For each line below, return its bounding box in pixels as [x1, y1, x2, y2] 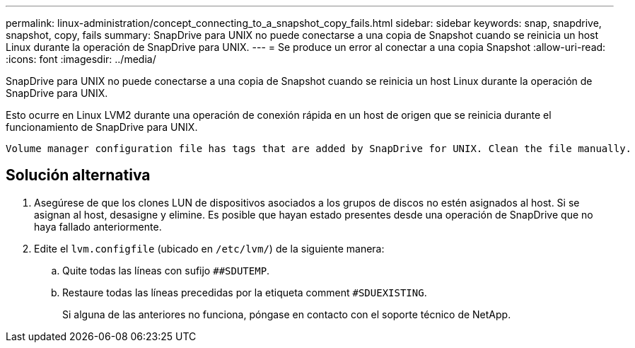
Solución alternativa [6, 166, 151, 185]
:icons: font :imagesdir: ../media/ [6, 53, 156, 65]
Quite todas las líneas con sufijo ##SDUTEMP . [62, 264, 270, 277]
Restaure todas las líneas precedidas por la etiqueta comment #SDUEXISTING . [62, 286, 427, 298]
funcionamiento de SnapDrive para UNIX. [6, 121, 198, 133]
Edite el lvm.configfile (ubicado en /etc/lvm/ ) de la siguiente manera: [34, 242, 385, 255]
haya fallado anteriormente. [34, 220, 162, 233]
